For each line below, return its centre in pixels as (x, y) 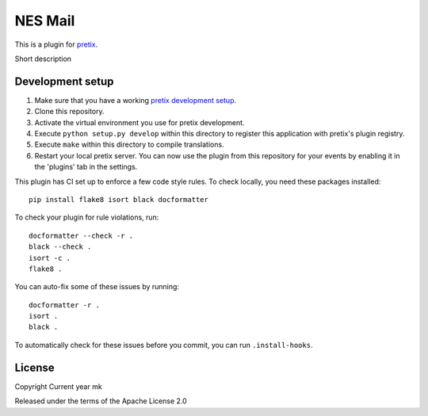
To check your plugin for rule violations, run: (87, 217)
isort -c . (50, 258)
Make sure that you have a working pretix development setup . (136, 100)
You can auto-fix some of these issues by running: (97, 287)
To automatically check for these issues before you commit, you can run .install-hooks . (164, 345)
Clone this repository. (69, 112)
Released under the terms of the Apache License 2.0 (101, 401)
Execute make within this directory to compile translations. (130, 145)
